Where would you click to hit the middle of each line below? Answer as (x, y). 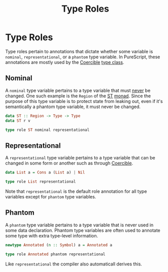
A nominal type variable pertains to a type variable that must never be (78, 90)
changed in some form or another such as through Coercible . (69, 163)
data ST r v (18, 121)
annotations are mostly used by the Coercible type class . (65, 62)
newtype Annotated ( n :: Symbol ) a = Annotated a (59, 245)
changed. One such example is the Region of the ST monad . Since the (78, 96)
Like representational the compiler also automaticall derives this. (74, 264)
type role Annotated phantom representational (55, 254)
